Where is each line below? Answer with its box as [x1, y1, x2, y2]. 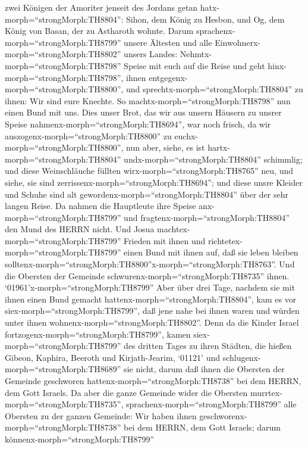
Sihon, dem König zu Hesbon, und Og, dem [126, 13, 285, 25]
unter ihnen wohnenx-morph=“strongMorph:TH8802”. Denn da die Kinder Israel [5, 316, 299, 329]
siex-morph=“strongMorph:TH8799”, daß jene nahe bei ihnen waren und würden [5, 304, 300, 317]
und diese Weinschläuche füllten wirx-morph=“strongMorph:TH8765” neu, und [5, 164, 294, 177]
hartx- [208, 141, 230, 154]
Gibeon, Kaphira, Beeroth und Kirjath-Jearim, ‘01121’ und [5, 351, 220, 363]
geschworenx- [199, 409, 247, 422]
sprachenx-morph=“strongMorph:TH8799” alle [126, 398, 297, 410]
